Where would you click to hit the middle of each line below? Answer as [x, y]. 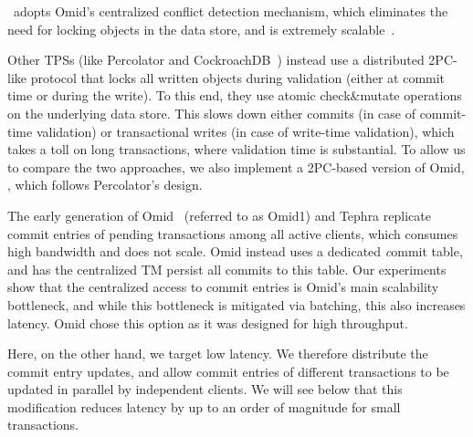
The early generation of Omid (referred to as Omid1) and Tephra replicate [219, 215]
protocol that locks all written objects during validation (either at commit [238, 77]
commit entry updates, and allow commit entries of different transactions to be [228, 371]
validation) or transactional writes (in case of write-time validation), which [245, 131]
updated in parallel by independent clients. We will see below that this [205, 389]
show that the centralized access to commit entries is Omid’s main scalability [223, 287]
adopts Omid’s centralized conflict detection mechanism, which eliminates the [231, 11]
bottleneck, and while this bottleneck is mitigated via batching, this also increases [236, 304]
